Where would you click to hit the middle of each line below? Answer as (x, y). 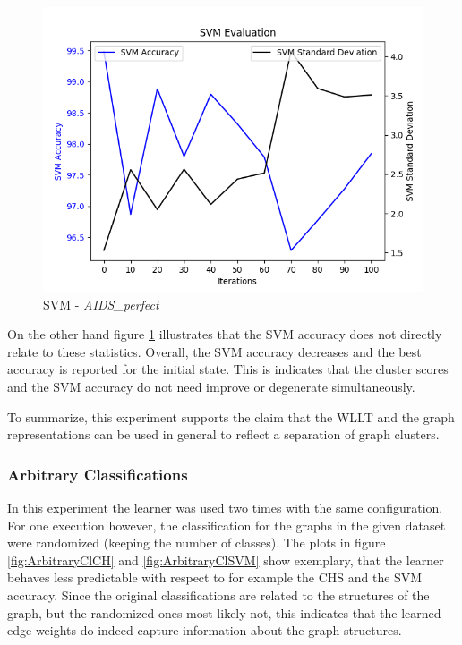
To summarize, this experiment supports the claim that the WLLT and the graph (231, 416)
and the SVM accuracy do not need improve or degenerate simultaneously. (211, 386)
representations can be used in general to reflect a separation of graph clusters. (223, 434)
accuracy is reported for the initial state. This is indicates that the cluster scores (228, 369)
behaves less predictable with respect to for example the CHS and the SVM (215, 577)
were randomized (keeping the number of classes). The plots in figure (197, 543)
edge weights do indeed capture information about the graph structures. (205, 630)
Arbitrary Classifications (98, 474)
